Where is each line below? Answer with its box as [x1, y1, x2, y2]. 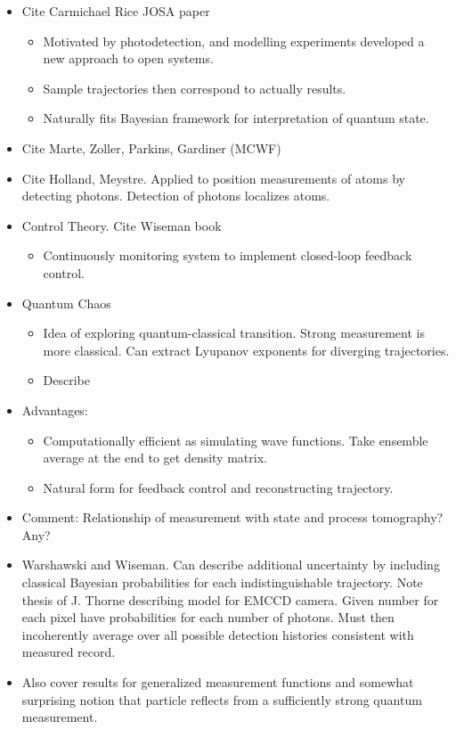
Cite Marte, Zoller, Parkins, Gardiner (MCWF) [21, 138, 281, 157]
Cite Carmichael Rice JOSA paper [21, 2, 210, 20]
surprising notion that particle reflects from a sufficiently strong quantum [21, 690, 422, 709]
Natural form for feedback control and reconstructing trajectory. [43, 478, 394, 496]
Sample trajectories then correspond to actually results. [43, 78, 346, 97]
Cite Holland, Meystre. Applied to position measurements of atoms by [21, 168, 405, 187]
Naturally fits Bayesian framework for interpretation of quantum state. [43, 109, 429, 127]
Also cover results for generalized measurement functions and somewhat [21, 673, 414, 692]
